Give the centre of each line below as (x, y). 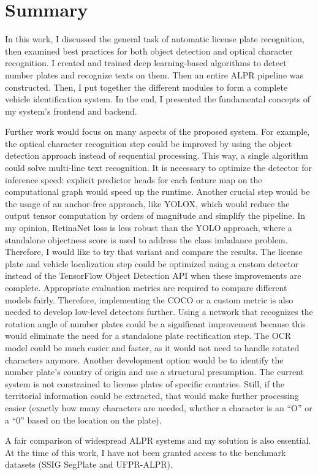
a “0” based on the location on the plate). (83, 420)
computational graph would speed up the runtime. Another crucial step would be (157, 192)
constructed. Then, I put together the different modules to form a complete (146, 87)
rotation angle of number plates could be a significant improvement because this (155, 323)
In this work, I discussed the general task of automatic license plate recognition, (155, 39)
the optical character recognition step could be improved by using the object (149, 143)
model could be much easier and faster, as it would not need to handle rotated (152, 347)
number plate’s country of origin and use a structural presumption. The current (154, 372)
